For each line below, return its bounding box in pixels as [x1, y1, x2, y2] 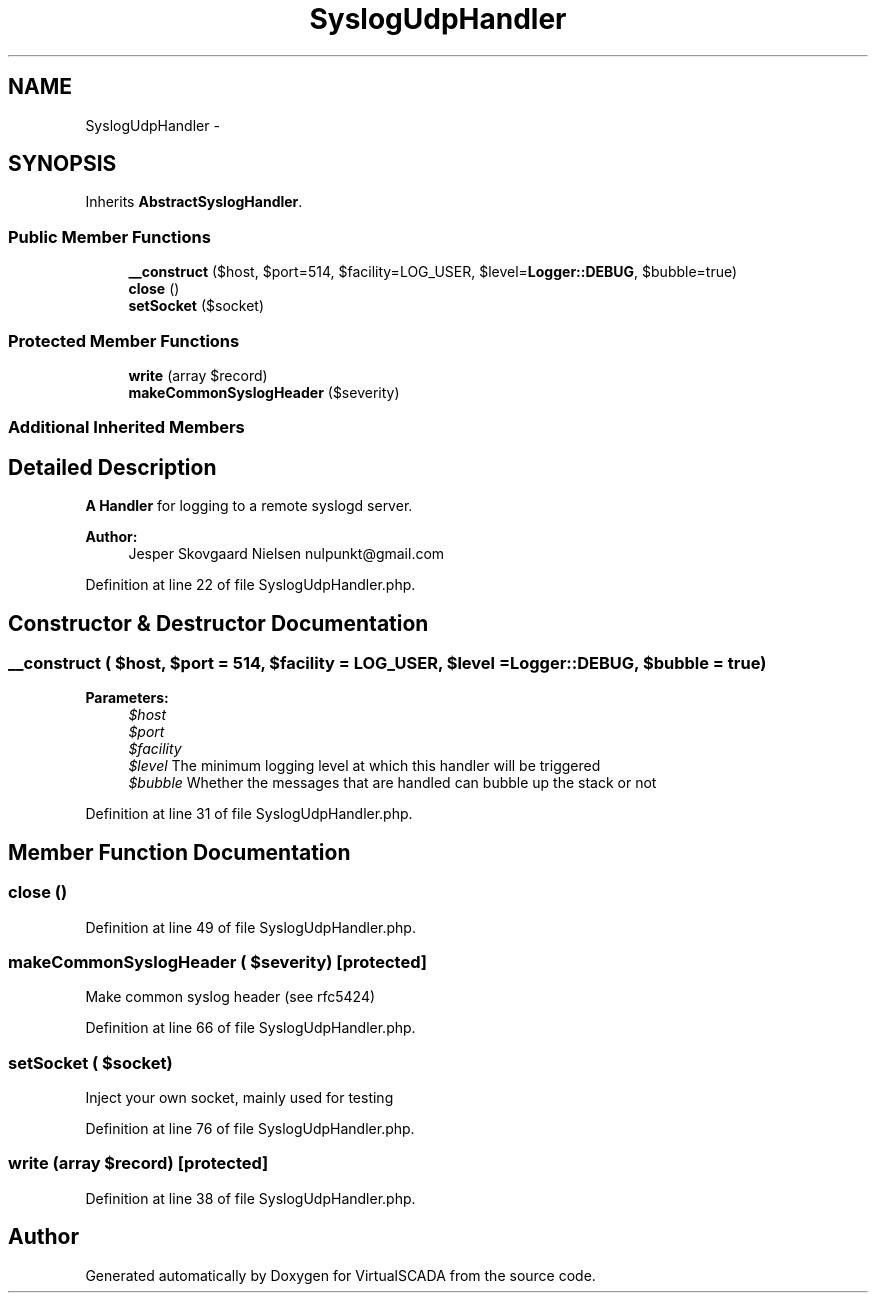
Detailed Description [8, 454, 217, 480]
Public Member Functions [8, 226, 211, 247]
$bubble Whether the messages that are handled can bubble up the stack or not [128, 774, 657, 792]
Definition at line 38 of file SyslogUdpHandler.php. [85, 1189, 416, 1207]
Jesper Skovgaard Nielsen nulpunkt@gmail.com [128, 545, 445, 563]
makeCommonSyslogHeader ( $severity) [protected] [8, 951, 427, 972]
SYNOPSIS [8, 151, 117, 177]
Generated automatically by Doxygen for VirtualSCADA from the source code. [85, 1266, 596, 1284]
